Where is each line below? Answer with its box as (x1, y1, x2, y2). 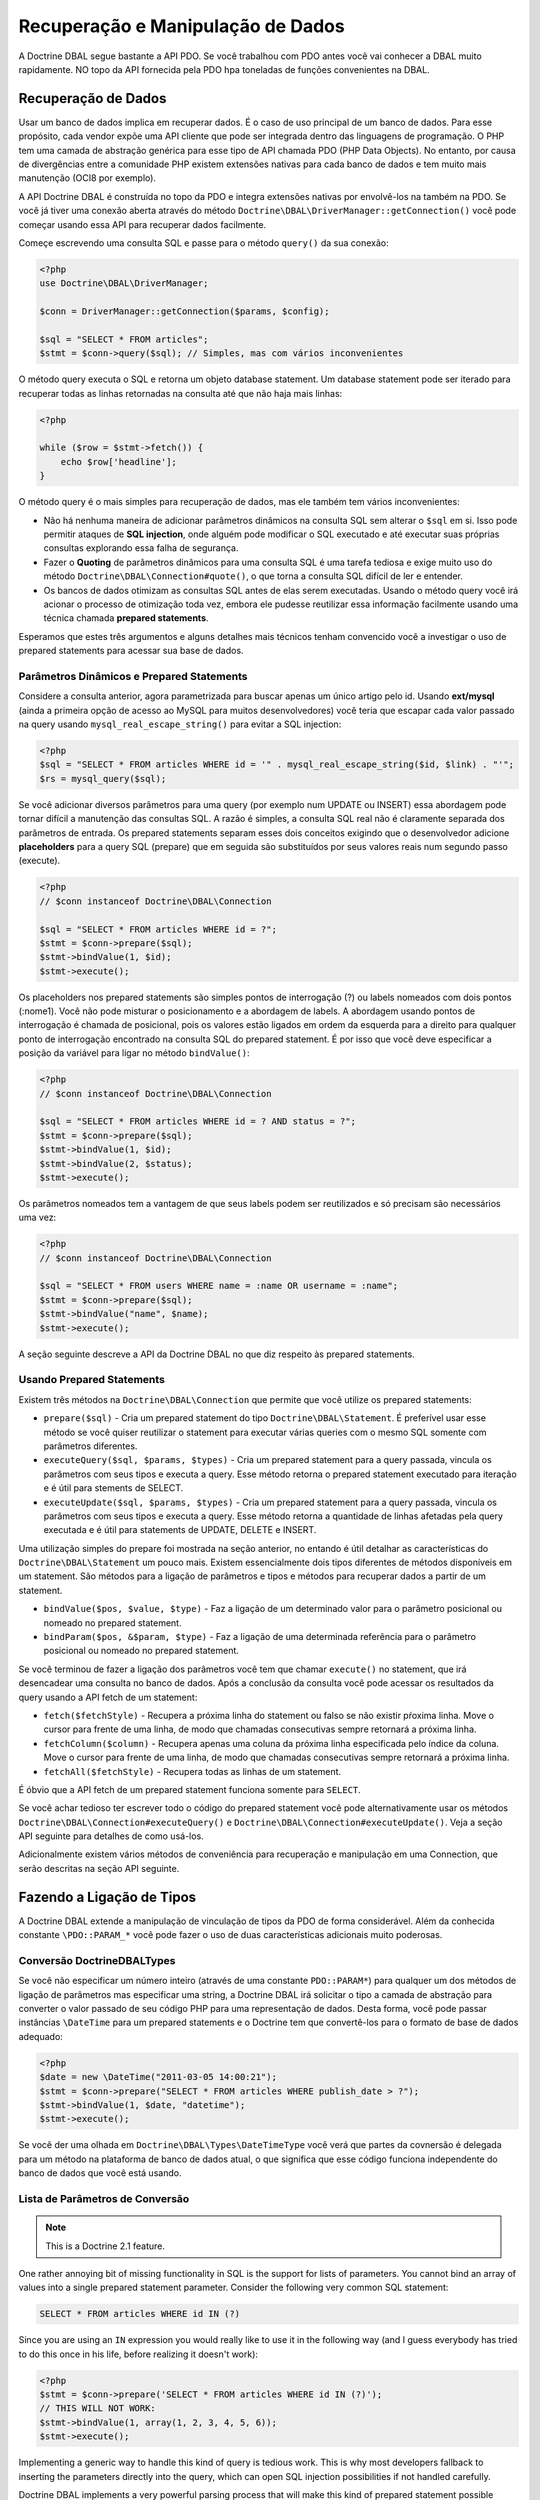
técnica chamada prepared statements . (43, 612, 209, 624)
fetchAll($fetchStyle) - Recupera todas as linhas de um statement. (43, 1765, 342, 1777)
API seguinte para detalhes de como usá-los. (18, 1830, 204, 1842)
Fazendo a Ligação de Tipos (18, 1888, 197, 1905)
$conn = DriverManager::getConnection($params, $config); (39, 306, 330, 317)
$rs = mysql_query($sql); (39, 773, 167, 784)
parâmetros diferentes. (43, 1440, 138, 1452)
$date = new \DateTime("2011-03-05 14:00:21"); (39, 2071, 277, 2083)
